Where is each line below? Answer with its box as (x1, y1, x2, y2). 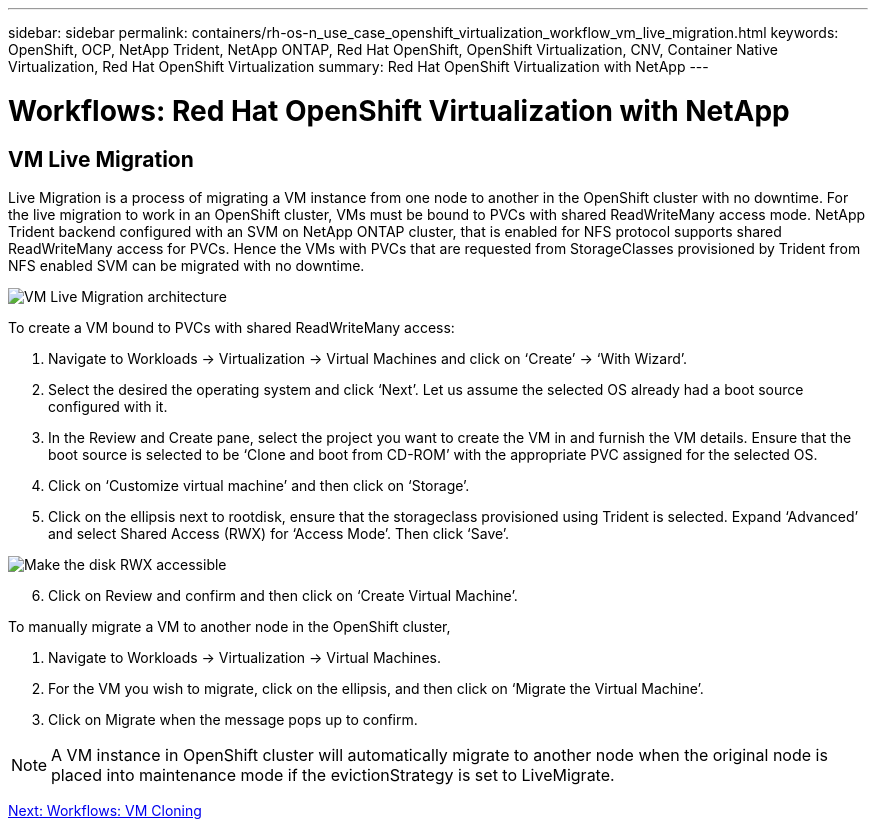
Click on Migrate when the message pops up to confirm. (48, 710, 418, 728)
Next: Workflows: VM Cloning (8, 801, 202, 819)
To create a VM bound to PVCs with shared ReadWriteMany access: (8, 318, 455, 336)
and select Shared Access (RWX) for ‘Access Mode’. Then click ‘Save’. (48, 524, 510, 542)
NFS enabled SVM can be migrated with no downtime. (8, 256, 365, 274)
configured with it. (48, 397, 168, 415)
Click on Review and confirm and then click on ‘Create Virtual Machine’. (48, 586, 518, 604)
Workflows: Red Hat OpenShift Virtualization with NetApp (8, 93, 790, 128)
